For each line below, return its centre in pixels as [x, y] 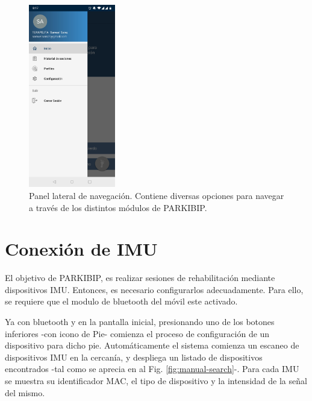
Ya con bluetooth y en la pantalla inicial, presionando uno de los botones [140, 322]
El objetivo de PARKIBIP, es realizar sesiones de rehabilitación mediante [140, 278]
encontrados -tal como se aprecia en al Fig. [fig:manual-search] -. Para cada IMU [152, 369]
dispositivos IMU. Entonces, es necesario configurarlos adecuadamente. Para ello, [154, 289]
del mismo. [25, 392]
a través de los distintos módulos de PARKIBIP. [118, 207]
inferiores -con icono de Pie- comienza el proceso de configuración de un [137, 333]
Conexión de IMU [81, 249]
